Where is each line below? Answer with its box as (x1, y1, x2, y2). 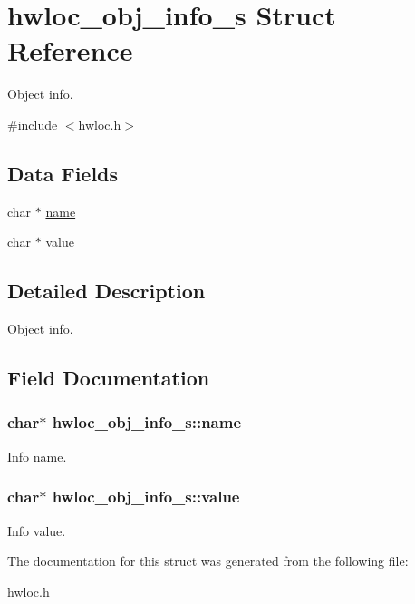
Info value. (7, 521, 66, 540)
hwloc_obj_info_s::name (52, 411, 242, 434)
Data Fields (7, 159, 119, 187)
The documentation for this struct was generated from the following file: (7, 551, 409, 570)
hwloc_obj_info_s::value (52, 485, 240, 508)
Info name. (7, 446, 67, 465)
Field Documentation (7, 364, 210, 392)
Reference (7, 32, 133, 69)
